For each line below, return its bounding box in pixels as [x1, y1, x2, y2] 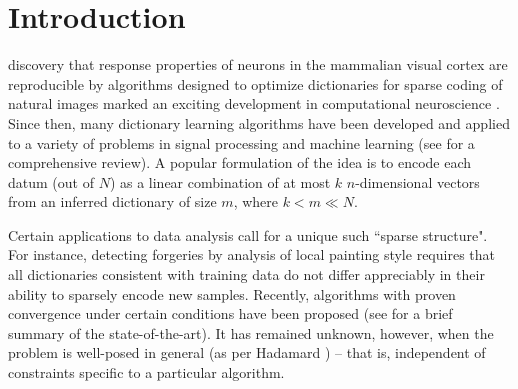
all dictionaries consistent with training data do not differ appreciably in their [8, 264, 485, 285]
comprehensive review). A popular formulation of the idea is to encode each [8, 152, 472, 173]
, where [233, 191, 279, 212]
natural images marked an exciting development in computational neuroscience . [8, 93, 500, 114]
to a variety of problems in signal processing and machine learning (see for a [8, 132, 475, 153]
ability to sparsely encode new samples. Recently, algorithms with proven [8, 283, 456, 304]
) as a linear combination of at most [109, 171, 331, 192]
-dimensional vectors [355, 171, 480, 192]
